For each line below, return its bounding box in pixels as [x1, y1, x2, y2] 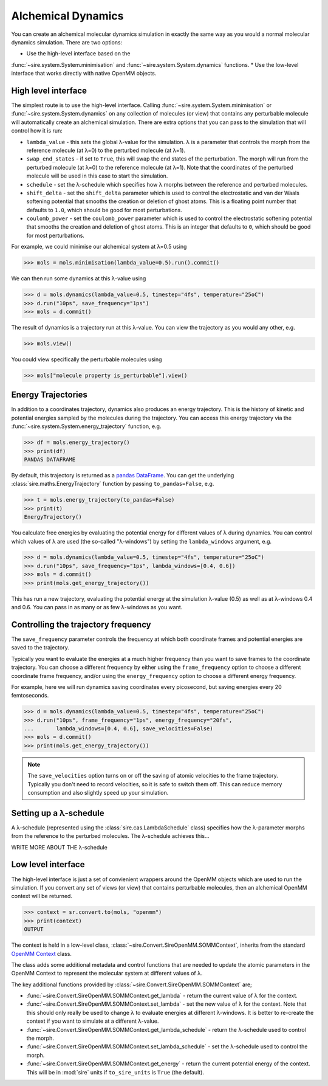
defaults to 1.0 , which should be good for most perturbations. [26, 206, 182, 213]
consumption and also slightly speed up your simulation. [27, 789, 169, 796]
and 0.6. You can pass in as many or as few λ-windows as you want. [11, 604, 183, 611]
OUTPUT [24, 926, 44, 933]
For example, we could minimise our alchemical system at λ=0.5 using [11, 243, 187, 251]
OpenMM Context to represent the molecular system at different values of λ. [11, 970, 203, 977]
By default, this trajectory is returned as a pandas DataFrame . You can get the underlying [11, 471, 234, 479]
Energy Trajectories [11, 390, 88, 400]
